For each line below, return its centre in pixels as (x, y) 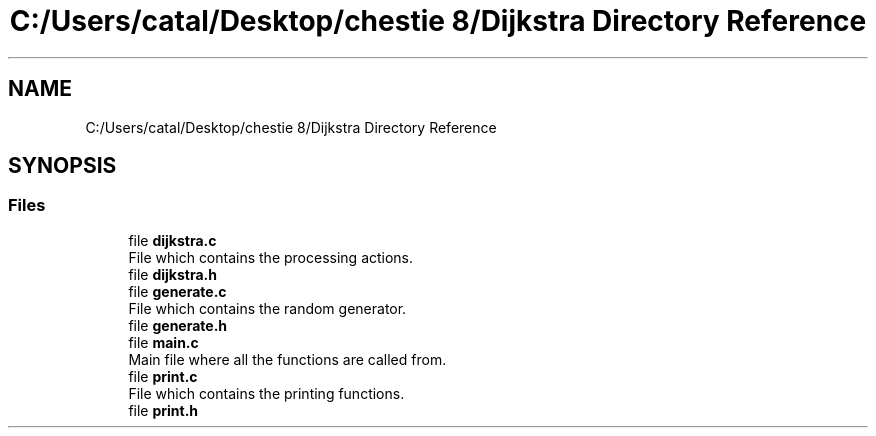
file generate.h (178, 325)
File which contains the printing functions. (266, 393)
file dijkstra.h (172, 274)
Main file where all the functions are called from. (287, 359)
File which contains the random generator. (267, 308)
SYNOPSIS (62, 166)
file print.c (163, 376)
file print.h (163, 410)
